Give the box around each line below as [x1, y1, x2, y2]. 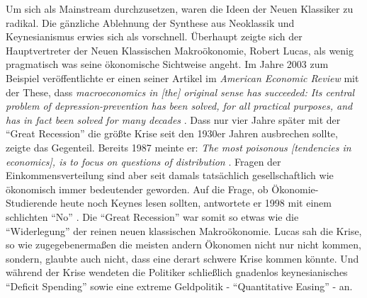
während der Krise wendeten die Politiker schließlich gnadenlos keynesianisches [6, 265, 348, 280]
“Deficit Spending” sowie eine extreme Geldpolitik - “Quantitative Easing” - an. [6, 278, 353, 293]
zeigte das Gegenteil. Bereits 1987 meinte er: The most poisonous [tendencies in [6, 139, 351, 154]
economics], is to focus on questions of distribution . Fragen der [6, 154, 281, 168]
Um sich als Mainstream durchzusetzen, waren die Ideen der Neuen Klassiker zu [6, 1, 354, 16]
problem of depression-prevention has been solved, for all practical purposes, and [6, 98, 353, 113]
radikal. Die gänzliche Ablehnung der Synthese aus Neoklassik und [6, 15, 295, 30]
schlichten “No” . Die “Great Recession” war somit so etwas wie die [6, 209, 299, 224]
